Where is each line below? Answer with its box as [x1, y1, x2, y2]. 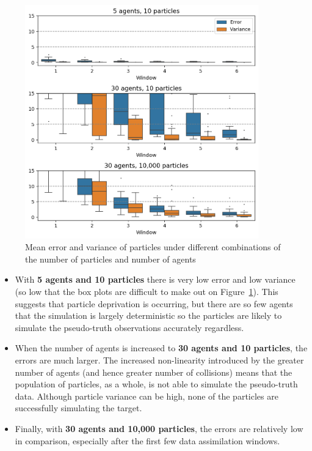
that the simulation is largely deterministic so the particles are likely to [15, 309, 282, 322]
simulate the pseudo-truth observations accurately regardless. [15, 321, 244, 334]
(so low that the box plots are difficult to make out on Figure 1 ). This [15, 285, 278, 297]
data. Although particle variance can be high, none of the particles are [15, 389, 278, 402]
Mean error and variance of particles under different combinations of [25, 240, 281, 253]
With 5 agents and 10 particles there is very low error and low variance [15, 273, 296, 286]
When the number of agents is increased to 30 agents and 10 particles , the [15, 341, 308, 354]
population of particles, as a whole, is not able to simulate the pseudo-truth [15, 378, 298, 390]
